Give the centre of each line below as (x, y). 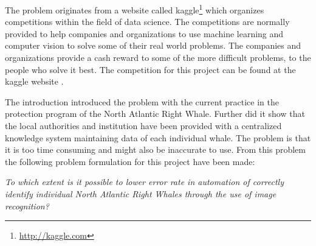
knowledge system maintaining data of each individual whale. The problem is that (158, 137)
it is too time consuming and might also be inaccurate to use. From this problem (155, 149)
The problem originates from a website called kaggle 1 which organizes (135, 9)
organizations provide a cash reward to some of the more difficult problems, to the (158, 58)
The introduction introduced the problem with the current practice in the (142, 101)
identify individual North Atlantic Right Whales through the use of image (141, 193)
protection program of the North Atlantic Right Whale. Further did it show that (155, 114)
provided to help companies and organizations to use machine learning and (144, 33)
